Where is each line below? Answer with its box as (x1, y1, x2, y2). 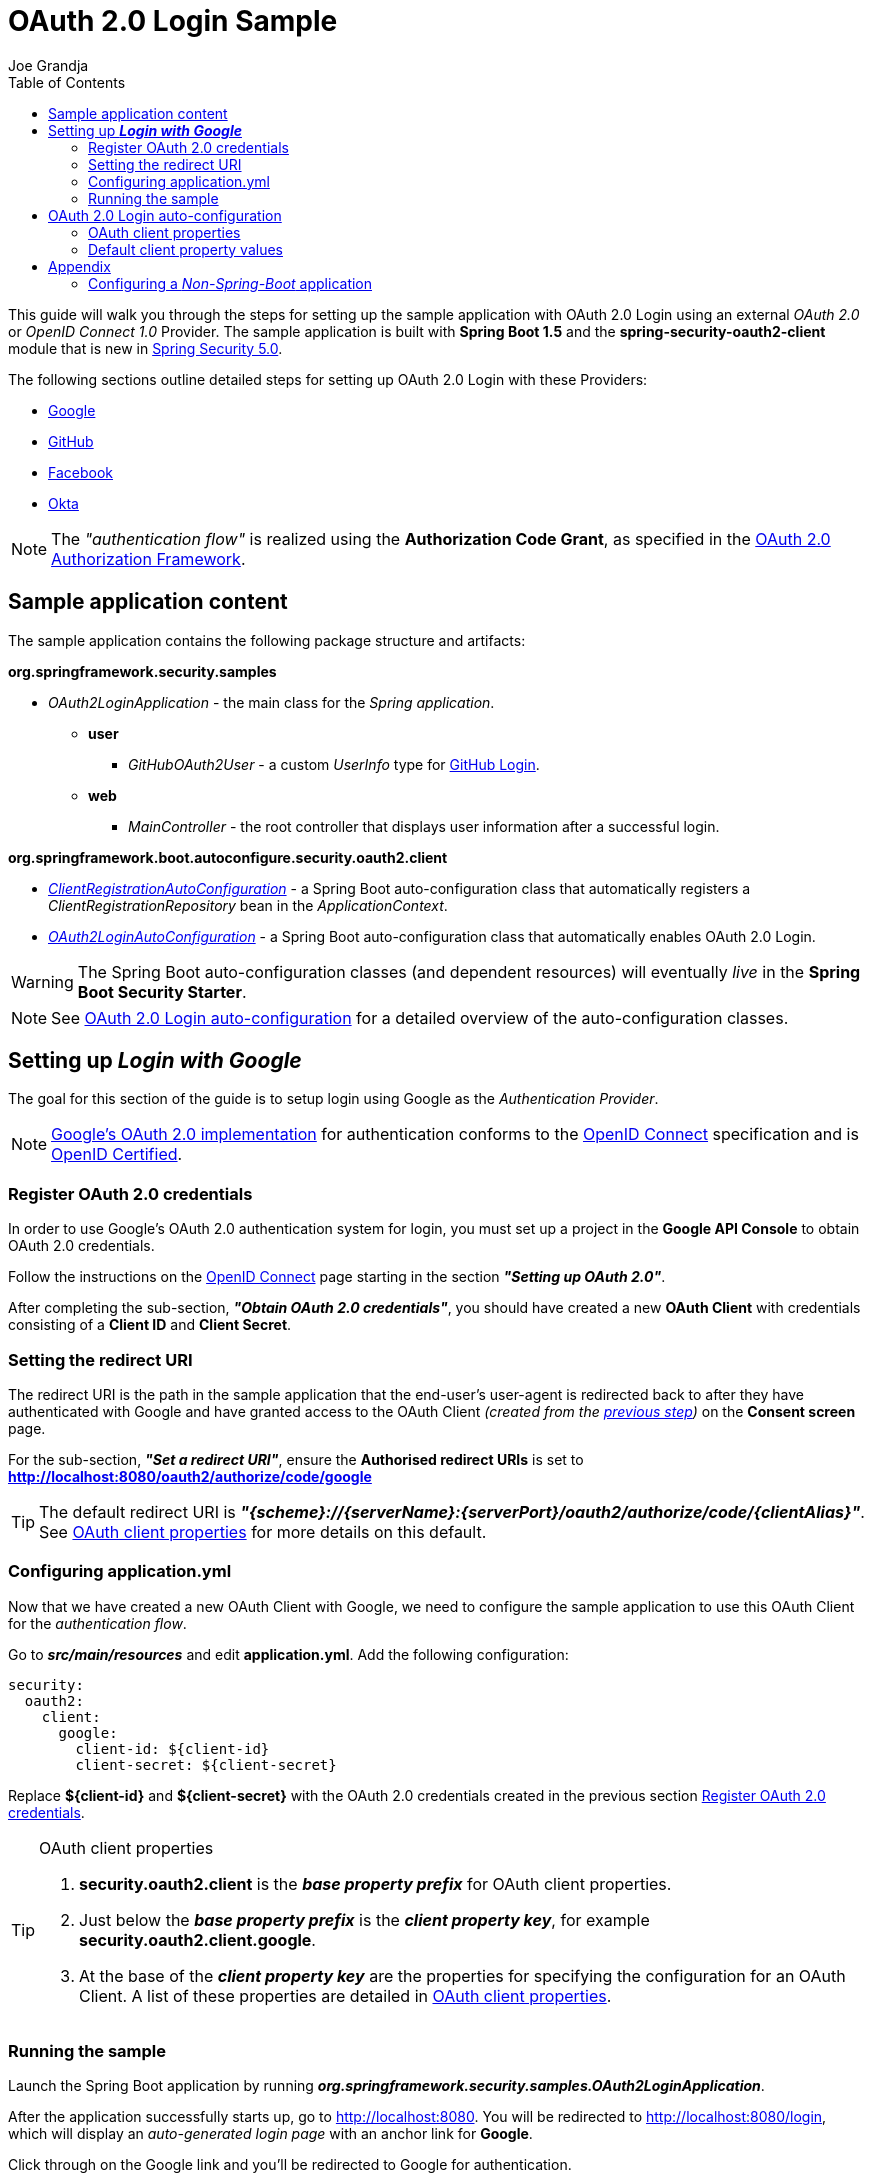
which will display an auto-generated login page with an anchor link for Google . (8, 2125, 533, 2143)
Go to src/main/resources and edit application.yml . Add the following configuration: (8, 1645, 569, 1663)
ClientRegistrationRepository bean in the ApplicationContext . (48, 896, 448, 914)
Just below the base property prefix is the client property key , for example (79, 1909, 650, 1930)
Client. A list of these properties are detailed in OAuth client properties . (79, 1985, 612, 2006)
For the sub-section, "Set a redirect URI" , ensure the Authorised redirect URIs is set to (8, 1450, 584, 1468)
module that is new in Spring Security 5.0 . (8, 339, 283, 357)
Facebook (48, 463, 113, 481)
